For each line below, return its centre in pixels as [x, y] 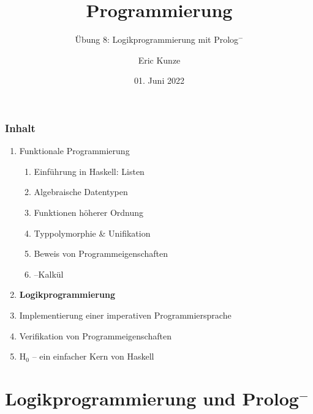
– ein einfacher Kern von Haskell [93, 356]
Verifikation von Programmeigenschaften [95, 335]
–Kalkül [49, 274]
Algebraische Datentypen [81, 192]
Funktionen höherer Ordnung [89, 212]
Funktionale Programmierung [74, 151]
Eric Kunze [159, 60]
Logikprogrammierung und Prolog [152, 398]
